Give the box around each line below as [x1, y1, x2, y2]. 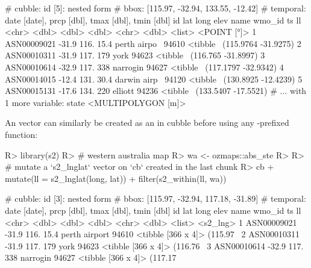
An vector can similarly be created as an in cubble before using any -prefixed [5, 116, 289, 129]
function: [5, 128, 38, 140]
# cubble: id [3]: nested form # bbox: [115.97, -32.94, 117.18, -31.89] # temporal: [5, 192, 306, 205]
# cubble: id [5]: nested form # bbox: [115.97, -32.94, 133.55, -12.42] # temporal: [5, 2, 306, 14]
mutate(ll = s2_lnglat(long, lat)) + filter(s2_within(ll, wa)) [5, 172, 227, 184]
